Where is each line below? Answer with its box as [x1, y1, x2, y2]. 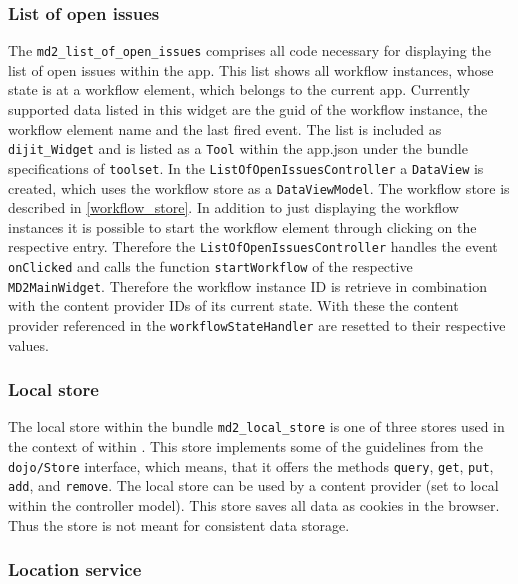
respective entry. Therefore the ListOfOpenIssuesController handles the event [8, 236, 498, 257]
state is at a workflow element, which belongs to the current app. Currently [8, 79, 471, 100]
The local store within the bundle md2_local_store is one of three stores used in [8, 416, 505, 437]
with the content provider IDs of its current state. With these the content [8, 295, 459, 316]
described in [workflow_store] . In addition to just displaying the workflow [8, 197, 459, 218]
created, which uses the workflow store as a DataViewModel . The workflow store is [8, 177, 510, 198]
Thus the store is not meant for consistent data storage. [8, 514, 350, 535]
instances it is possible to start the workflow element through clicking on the [8, 216, 477, 237]
